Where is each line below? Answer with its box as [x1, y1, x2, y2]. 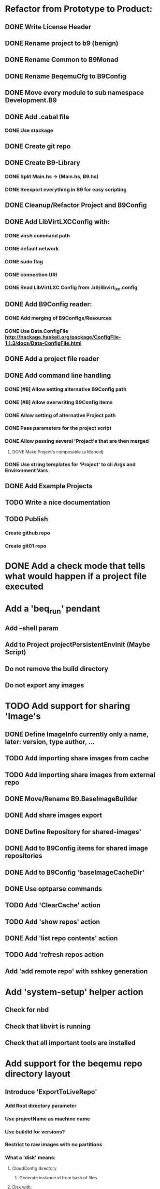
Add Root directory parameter [5, 1102, 77, 1109]
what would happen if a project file [5, 571, 147, 581]
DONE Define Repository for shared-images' [5, 828, 142, 836]
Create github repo [5, 530, 50, 536]
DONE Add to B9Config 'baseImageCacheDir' [5, 868, 145, 876]
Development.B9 [5, 96, 57, 105]
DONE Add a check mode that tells [5, 560, 145, 571]
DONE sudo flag [5, 258, 44, 265]
